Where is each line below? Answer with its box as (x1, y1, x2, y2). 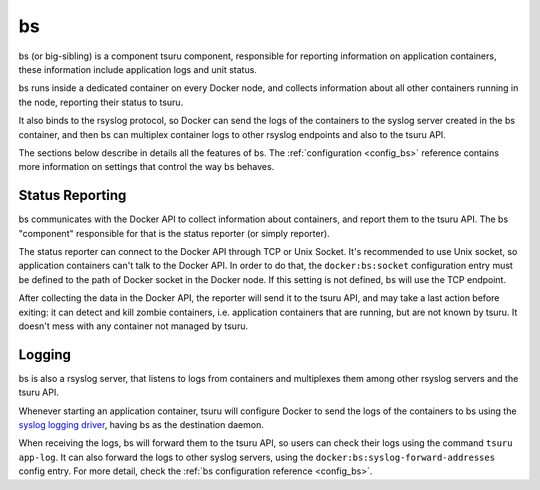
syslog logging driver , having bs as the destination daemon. (18, 419, 264, 430)
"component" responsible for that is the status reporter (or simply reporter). (18, 227, 330, 239)
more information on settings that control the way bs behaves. (18, 161, 275, 173)
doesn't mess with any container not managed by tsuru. (18, 320, 249, 332)
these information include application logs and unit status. (18, 63, 257, 75)
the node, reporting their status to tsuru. (18, 96, 184, 108)
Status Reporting (18, 187, 127, 204)
